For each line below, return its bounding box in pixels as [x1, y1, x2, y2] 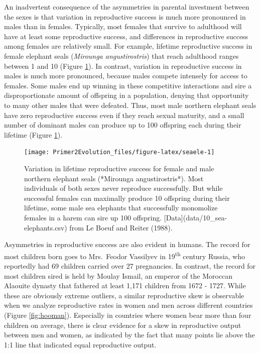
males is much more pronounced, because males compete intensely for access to [4, 70, 247, 81]
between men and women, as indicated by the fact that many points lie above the [4, 329, 255, 340]
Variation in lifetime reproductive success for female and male [24, 163, 214, 173]
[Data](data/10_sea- [164, 212, 227, 222]
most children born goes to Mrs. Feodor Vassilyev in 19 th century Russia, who [4, 249, 245, 261]
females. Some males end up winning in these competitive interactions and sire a [4, 80, 252, 90]
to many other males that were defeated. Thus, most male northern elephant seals [4, 99, 256, 110]
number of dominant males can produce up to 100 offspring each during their [4, 120, 241, 130]
